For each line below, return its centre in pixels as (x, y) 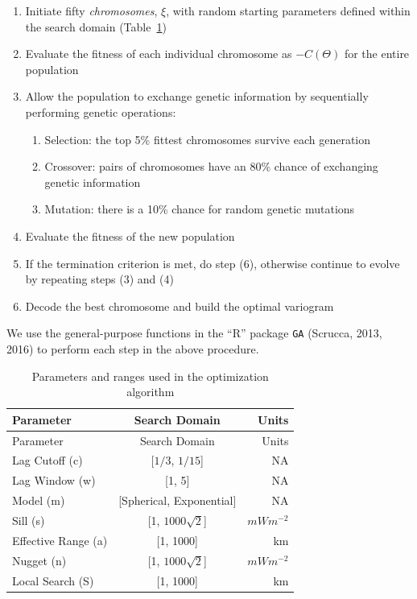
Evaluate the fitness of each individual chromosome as (159, 54)
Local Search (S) (53, 580)
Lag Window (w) (54, 480)
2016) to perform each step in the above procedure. (133, 348)
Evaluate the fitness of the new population (130, 235)
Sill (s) (29, 520)
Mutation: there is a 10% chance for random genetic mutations (200, 209)
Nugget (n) (39, 560)
